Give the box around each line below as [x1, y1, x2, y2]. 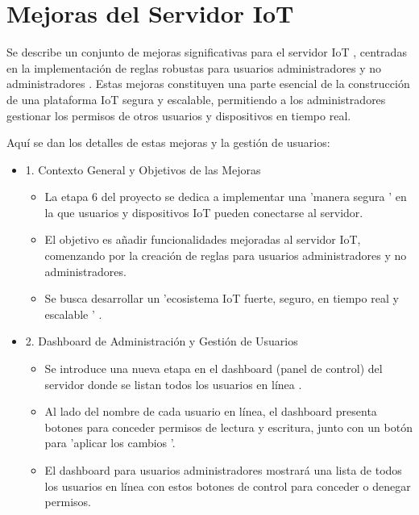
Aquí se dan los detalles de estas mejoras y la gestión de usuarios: [6, 134, 330, 151]
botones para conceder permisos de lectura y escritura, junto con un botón [44, 418, 413, 435]
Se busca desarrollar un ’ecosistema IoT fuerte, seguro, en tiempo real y [44, 290, 399, 307]
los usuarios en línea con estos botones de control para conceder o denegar [44, 477, 411, 494]
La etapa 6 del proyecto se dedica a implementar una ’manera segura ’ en [44, 188, 407, 205]
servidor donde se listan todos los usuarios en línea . [44, 375, 302, 392]
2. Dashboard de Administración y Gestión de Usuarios [25, 333, 298, 350]
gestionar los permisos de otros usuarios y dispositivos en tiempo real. [6, 107, 351, 124]
